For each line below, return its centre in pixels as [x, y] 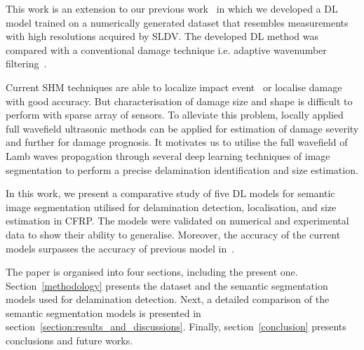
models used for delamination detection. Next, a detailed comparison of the [168, 299]
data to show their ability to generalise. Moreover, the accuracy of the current [173, 234]
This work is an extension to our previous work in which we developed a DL [172, 8]
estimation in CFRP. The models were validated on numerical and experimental [177, 221]
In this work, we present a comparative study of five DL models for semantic [170, 193]
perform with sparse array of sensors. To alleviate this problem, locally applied [175, 115]
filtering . [26, 63]
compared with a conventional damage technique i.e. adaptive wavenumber [166, 49]
